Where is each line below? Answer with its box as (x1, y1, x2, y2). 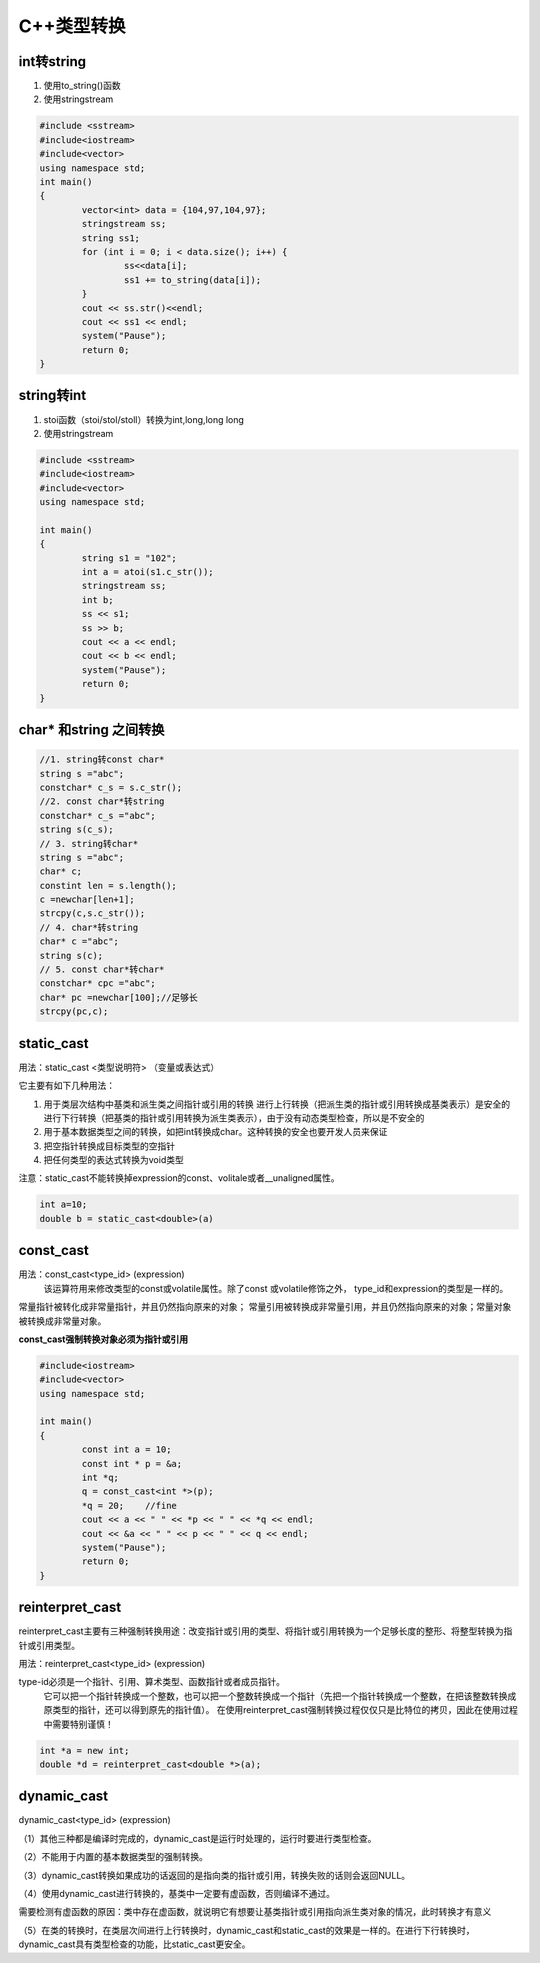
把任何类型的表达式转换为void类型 (43, 1154, 184, 1166)
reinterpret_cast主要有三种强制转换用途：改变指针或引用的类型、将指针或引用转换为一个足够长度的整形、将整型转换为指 (18, 1625, 513, 1637)
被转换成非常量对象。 (18, 1315, 107, 1327)
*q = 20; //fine (81, 1500, 177, 1511)
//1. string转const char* (39, 754, 165, 765)
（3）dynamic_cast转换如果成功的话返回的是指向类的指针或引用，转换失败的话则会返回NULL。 (18, 1869, 411, 1881)
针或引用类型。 (18, 1639, 80, 1651)
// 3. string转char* (39, 838, 139, 849)
